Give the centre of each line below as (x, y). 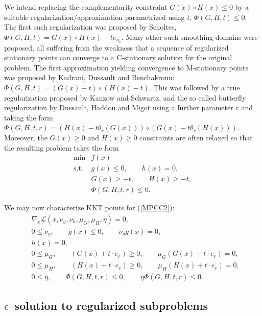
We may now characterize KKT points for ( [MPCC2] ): (89, 208)
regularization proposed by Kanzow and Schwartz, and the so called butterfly (125, 97)
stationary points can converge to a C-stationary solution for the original (118, 57)
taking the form (29, 117)
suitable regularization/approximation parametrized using (94, 17)
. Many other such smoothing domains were (189, 37)
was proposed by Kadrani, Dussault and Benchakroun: (89, 77)
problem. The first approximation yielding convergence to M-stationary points (126, 67)
